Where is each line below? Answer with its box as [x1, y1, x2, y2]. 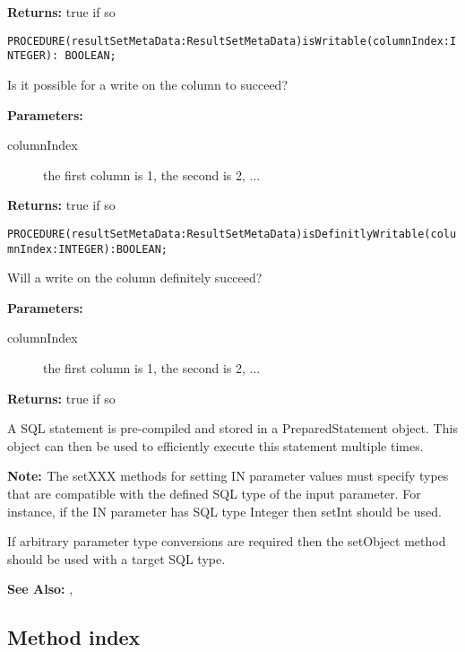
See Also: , [7, 579, 73, 598]
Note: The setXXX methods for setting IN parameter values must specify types [7, 466, 449, 485]
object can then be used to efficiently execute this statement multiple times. [7, 436, 424, 455]
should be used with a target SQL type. [7, 549, 226, 568]
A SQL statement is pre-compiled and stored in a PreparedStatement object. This [7, 419, 458, 438]
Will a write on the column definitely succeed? [7, 268, 263, 287]
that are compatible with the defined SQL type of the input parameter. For [7, 483, 421, 502]
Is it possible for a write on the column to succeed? [7, 74, 288, 93]
